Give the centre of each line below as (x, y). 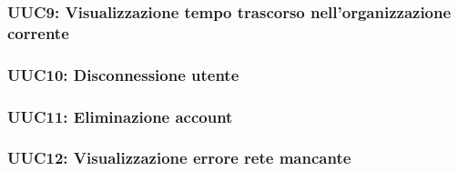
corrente (38, 32)
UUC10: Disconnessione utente (123, 74)
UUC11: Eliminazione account (120, 116)
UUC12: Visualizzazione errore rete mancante (179, 158)
